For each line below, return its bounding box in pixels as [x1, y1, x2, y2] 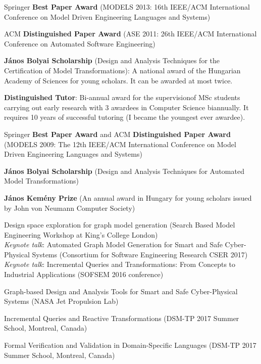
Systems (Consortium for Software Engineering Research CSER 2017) [32, 249, 248, 259]
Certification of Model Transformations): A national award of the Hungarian [4, 65, 241, 75]
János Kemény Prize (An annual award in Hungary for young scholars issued [4, 192, 252, 203]
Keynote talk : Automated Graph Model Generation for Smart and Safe [4, 239, 223, 250]
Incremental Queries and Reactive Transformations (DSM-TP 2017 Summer [4, 312, 239, 323]
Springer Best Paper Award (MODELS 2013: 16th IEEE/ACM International [4, 2, 250, 12]
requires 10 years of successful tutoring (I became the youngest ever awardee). [4, 112, 245, 122]
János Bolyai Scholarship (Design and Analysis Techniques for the [4, 55, 220, 66]
